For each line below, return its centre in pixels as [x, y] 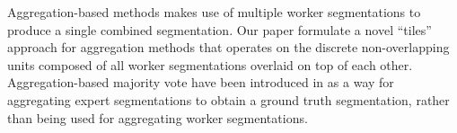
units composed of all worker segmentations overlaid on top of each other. [210, 64]
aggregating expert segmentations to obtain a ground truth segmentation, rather [228, 99]
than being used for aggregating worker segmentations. [158, 117]
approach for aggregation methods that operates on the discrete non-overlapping [228, 47]
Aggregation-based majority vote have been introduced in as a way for [201, 82]
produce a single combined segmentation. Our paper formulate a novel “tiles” [220, 29]
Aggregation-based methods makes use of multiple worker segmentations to [214, 12]
